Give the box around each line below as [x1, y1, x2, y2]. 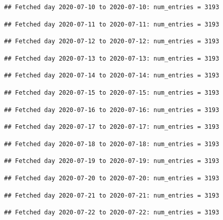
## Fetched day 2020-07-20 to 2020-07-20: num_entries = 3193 [4, 174, 219, 182]
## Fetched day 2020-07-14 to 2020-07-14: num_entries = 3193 [4, 72, 219, 79]
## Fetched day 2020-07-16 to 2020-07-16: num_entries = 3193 [4, 106, 219, 114]
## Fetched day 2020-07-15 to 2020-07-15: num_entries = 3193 [4, 89, 219, 96]
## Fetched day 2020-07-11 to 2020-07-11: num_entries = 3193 [4, 20, 219, 28]
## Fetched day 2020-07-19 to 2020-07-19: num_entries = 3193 [4, 157, 219, 165]
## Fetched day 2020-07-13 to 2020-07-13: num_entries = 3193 [4, 54, 219, 62]
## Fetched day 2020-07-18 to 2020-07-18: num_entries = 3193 [4, 140, 219, 148]
